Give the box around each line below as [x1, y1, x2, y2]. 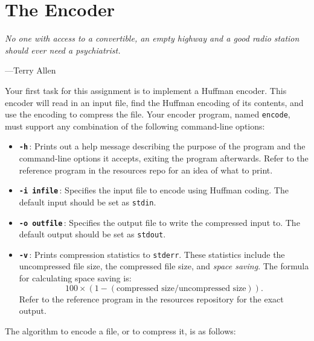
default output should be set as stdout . [19, 228, 166, 240]
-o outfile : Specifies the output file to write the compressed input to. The [19, 216, 300, 228]
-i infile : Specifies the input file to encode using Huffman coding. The [19, 184, 289, 196]
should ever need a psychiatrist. [5, 43, 121, 56]
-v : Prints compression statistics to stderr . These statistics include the [19, 248, 285, 260]
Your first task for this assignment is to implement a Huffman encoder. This [5, 84, 287, 96]
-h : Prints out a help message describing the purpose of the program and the [19, 140, 306, 152]
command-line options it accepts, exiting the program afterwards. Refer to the [19, 152, 309, 164]
